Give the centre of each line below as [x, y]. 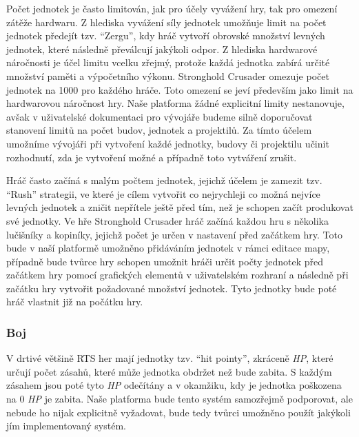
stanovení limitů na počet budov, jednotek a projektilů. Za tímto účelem [159, 130]
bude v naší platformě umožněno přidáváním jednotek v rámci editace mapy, [168, 248]
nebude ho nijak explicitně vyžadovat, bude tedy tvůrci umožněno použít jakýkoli [178, 412]
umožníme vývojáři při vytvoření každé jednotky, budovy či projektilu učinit [168, 143]
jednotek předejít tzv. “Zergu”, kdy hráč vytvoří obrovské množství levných [166, 35]
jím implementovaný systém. [66, 426]
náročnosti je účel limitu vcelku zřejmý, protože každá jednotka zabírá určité [168, 62]
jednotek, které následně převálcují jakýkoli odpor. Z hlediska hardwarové [162, 49]
